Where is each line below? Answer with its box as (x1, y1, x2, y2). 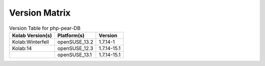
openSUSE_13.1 (57, 51, 92, 58)
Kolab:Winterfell (12, 38, 49, 45)
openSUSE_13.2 (57, 38, 93, 45)
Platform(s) (57, 32, 84, 39)
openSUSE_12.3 (57, 44, 93, 51)
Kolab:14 (12, 44, 32, 51)
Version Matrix (9, 7, 71, 18)
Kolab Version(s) (12, 32, 53, 39)
